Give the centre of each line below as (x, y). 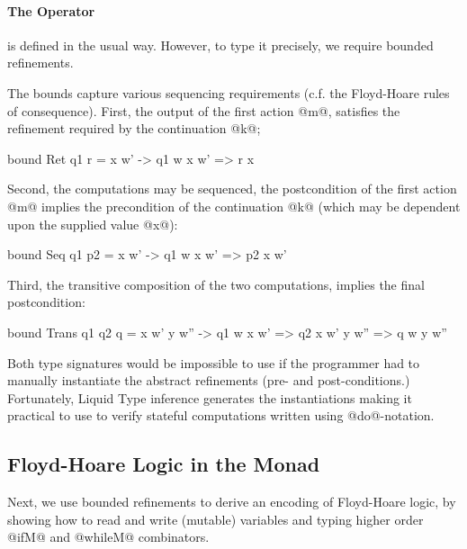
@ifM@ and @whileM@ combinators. (108, 537)
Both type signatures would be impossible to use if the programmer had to (214, 362)
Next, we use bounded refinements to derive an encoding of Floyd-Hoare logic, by (232, 502)
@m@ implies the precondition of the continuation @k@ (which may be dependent (234, 206)
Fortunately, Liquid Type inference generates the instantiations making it (210, 397)
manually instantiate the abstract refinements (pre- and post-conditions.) (209, 380)
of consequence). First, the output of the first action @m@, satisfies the (204, 110)
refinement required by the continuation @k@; (134, 128)
